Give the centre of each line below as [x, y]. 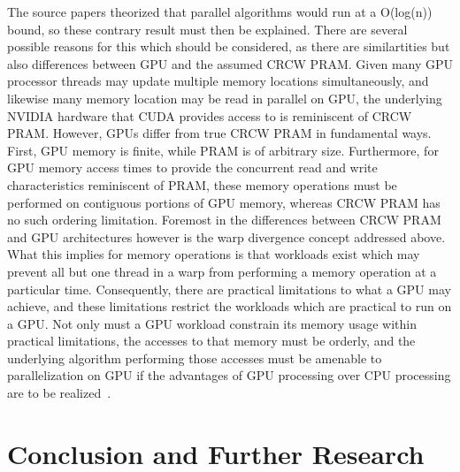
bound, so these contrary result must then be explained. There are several [207, 29]
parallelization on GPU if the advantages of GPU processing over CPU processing [229, 375]
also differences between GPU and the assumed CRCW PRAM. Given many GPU [230, 63]
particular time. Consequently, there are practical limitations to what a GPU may [229, 289]
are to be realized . [59, 393]
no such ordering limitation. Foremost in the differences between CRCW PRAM [224, 220]
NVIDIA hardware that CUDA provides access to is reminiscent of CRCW [210, 115]
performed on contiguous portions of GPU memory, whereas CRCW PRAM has [224, 202]
